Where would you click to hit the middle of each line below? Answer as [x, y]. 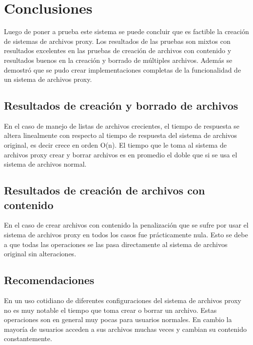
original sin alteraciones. [40, 254]
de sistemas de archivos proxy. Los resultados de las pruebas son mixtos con [117, 41]
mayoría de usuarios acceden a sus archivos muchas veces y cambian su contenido [126, 329]
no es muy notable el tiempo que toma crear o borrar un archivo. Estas [110, 310]
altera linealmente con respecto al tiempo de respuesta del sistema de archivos [121, 135]
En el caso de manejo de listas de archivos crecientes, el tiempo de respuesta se [122, 125]
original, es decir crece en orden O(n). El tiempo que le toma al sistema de [116, 145]
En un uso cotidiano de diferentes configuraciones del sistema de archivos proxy [123, 300]
